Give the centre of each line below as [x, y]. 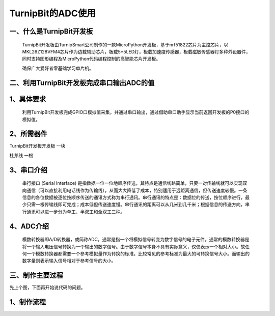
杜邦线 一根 [21, 155]
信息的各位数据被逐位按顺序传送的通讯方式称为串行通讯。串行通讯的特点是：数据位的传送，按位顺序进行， [134, 197]
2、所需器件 [29, 134]
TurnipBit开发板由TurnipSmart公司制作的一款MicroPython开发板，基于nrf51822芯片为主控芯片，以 [125, 45]
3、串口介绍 [29, 170]
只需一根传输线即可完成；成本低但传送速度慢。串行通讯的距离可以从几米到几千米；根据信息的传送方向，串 [138, 205]
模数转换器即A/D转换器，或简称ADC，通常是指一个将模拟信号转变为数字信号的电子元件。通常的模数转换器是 [136, 240]
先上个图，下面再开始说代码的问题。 [47, 288]
